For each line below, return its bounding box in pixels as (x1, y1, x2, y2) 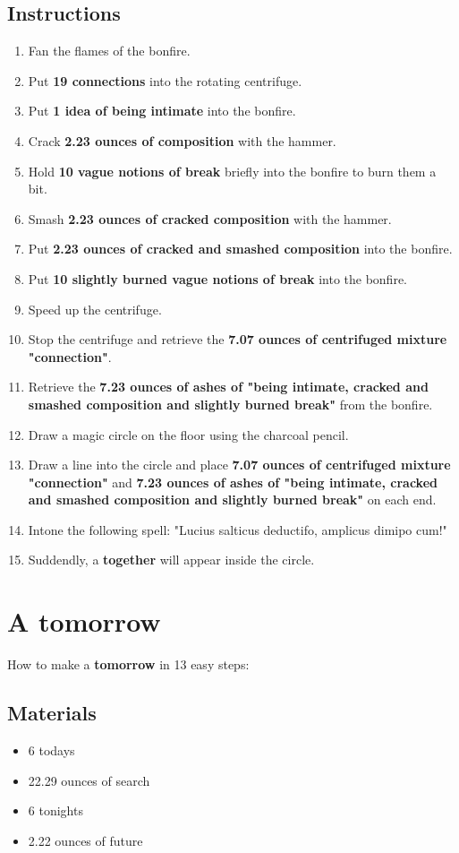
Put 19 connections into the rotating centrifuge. (28, 71, 302, 90)
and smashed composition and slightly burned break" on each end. (28, 490, 437, 509)
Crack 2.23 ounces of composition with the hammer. (28, 131, 336, 150)
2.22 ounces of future (28, 831, 143, 849)
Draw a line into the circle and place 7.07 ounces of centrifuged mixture (28, 455, 451, 474)
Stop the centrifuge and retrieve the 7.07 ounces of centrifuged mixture (28, 330, 447, 349)
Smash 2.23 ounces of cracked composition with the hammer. (28, 209, 392, 228)
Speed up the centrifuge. (28, 299, 162, 318)
